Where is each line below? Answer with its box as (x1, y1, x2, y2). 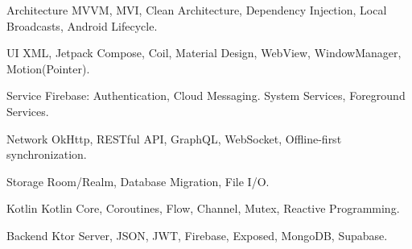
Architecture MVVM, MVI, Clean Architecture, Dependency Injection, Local (6, 2, 387, 18)
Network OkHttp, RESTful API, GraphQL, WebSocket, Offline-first (6, 130, 342, 147)
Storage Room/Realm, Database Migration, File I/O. (6, 172, 270, 189)
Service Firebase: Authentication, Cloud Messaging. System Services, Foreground (6, 87, 406, 104)
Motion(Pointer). (6, 60, 90, 77)
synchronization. (6, 146, 87, 163)
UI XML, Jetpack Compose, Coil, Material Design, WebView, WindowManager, (6, 44, 402, 61)
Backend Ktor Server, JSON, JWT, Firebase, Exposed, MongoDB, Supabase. (6, 226, 388, 243)
